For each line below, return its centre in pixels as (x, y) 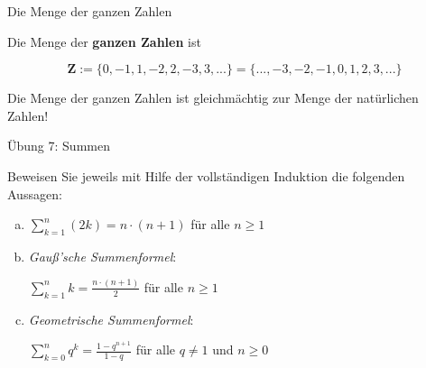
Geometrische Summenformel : (111, 319)
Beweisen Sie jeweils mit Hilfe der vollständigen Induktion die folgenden (206, 175)
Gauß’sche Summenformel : (102, 256)
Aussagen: (35, 193)
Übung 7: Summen (59, 146)
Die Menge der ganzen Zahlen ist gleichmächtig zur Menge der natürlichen (213, 98)
